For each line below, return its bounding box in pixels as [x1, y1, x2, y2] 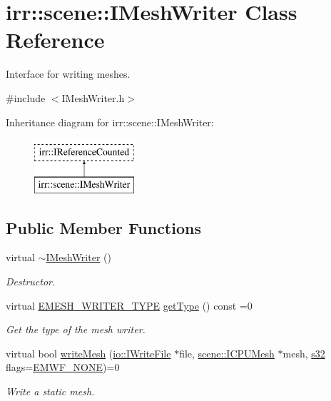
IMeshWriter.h [61, 90, 125, 105]
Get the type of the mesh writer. [6, 322, 146, 337]
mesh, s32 [282, 345, 325, 360]
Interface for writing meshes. [6, 66, 131, 81]
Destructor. [6, 274, 56, 289]
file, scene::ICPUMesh [179, 345, 275, 360]
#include [6, 90, 46, 105]
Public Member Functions [6, 216, 201, 238]
